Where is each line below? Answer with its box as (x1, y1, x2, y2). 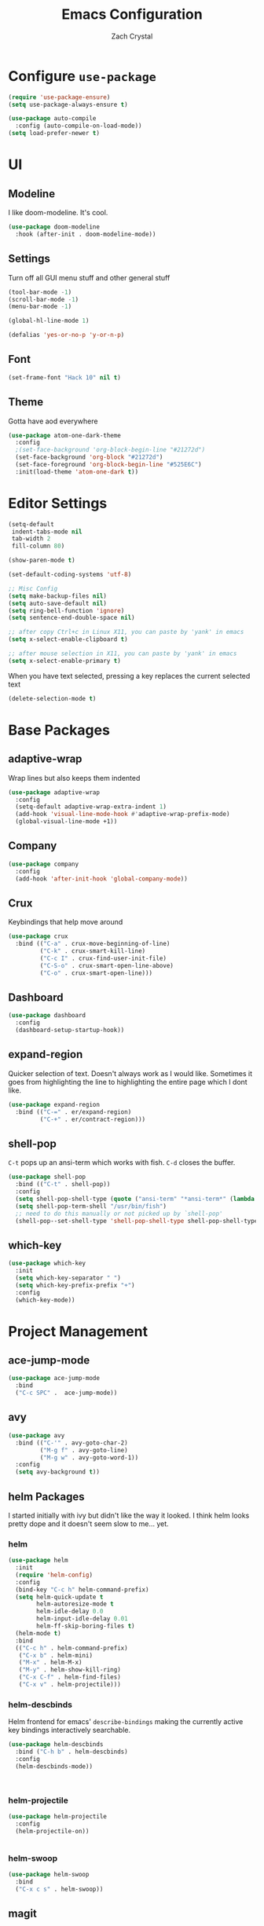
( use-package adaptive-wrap (8, 788, 101, 796)
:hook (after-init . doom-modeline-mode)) (15, 230, 156, 238)
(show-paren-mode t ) (8, 556, 76, 565)
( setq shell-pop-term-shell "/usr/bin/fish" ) (15, 1202, 167, 1210)
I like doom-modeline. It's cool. (8, 208, 108, 218)
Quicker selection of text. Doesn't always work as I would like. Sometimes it (8, 1068, 253, 1078)
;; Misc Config (8, 584, 58, 592)
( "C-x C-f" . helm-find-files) (18, 1673, 122, 1682)
